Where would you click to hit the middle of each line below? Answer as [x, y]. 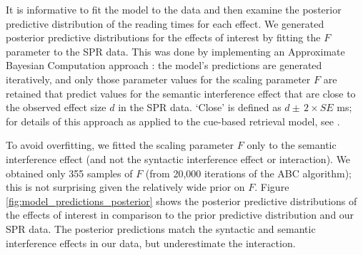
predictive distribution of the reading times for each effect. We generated [165, 23]
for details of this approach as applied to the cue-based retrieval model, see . [173, 121]
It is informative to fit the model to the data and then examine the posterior [174, 9]
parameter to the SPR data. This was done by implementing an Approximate [175, 51]
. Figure [272, 187]
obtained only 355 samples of [69, 173]
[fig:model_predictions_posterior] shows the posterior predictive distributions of [181, 201]
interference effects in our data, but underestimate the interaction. [151, 243]
